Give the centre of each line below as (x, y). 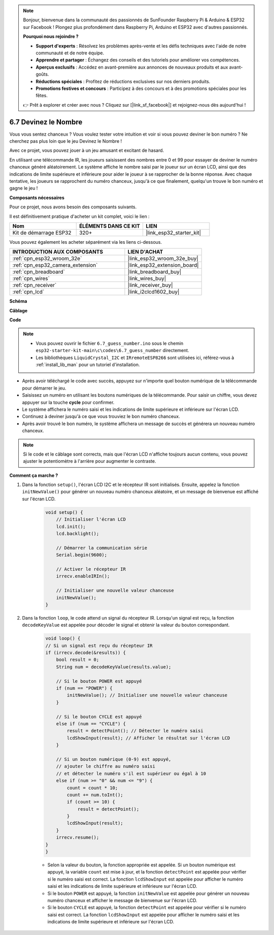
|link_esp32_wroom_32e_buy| (163, 259)
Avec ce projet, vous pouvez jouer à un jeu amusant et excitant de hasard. (87, 150)
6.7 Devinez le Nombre (46, 122)
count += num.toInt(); (95, 795)
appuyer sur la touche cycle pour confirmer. (68, 402)
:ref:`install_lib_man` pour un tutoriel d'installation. (88, 365)
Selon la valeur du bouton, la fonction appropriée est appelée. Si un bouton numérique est (142, 865)
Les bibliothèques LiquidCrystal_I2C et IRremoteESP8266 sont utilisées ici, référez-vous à (135, 358)
